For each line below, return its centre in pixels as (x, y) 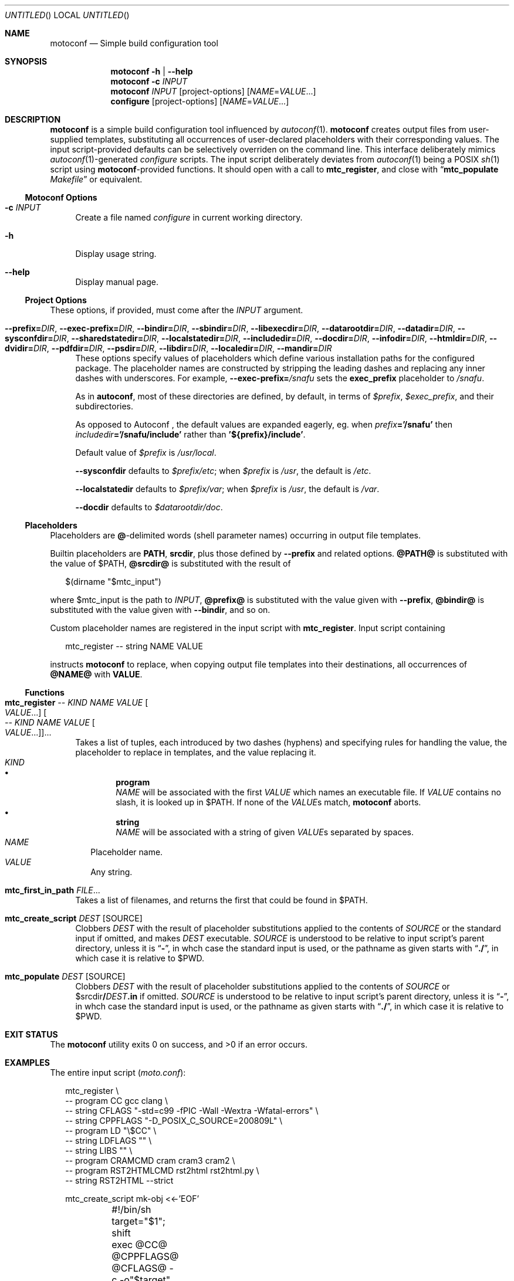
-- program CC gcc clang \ (116, 1101)
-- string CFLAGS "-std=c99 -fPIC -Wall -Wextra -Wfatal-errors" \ (192, 1111)
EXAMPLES (27, 1063)
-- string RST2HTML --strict (119, 1180)
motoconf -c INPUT (149, 81)
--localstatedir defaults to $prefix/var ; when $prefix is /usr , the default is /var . (227, 489)
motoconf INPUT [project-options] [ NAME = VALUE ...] (213, 91)
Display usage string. (116, 254)
